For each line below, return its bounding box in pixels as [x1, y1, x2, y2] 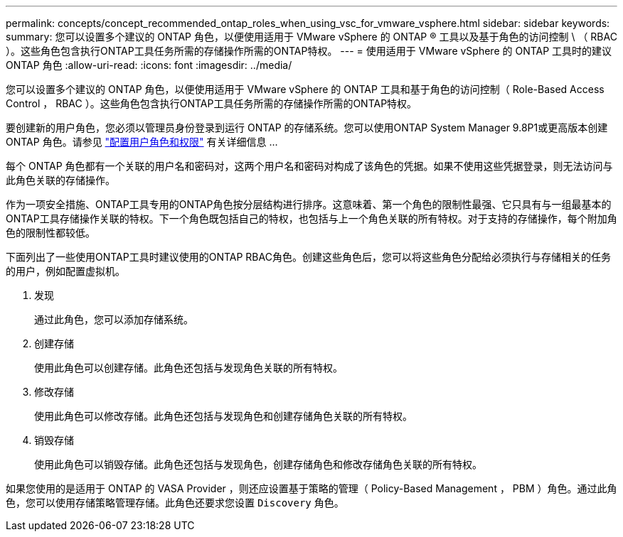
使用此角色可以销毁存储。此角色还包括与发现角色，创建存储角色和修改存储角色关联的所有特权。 [34, 458, 482, 470]
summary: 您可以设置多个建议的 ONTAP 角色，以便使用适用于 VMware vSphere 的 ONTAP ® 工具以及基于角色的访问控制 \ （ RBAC [6, 31, 617, 43]
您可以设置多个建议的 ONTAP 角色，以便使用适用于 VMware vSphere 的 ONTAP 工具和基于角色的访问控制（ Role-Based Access [6, 83, 605, 95]
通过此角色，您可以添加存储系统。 [34, 313, 193, 325]
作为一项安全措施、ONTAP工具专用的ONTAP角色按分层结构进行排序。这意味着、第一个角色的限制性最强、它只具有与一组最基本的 [6, 198, 612, 210]
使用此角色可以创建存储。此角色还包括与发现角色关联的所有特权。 [34, 362, 343, 374]
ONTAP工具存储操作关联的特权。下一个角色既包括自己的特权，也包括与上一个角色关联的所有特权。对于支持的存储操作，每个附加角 [6, 212, 617, 224]
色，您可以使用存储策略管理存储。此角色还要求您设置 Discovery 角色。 [6, 497, 344, 509]
